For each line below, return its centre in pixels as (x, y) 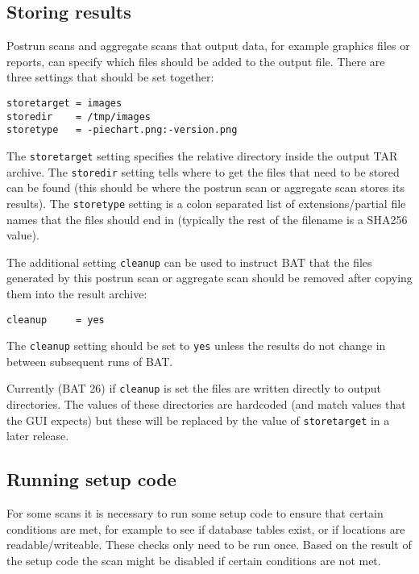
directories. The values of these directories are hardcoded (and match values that (206, 404)
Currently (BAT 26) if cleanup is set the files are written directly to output (194, 388)
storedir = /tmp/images (79, 116)
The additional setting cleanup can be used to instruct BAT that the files (189, 262)
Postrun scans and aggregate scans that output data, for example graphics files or (208, 46)
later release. (38, 436)
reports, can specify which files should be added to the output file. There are (196, 61)
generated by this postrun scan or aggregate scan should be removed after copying (209, 278)
